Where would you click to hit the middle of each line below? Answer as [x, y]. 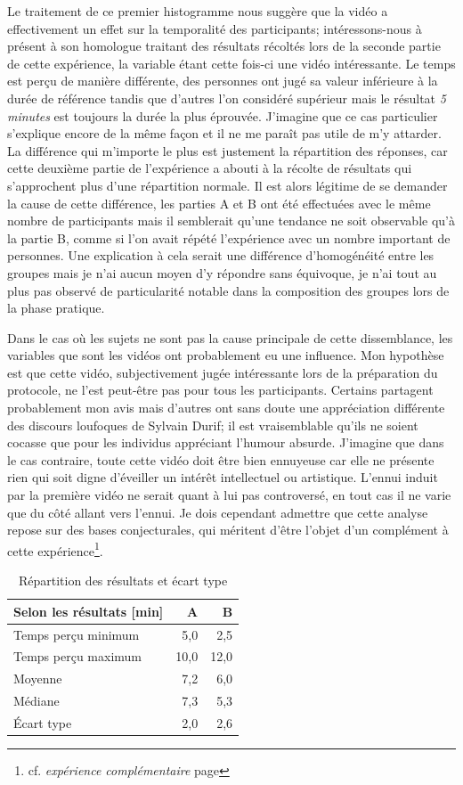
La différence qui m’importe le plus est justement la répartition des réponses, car [227, 150]
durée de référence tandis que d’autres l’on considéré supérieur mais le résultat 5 [227, 98]
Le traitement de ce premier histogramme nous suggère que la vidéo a [198, 11]
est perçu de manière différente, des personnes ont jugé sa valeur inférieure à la [223, 81]
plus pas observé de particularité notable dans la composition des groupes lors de [228, 290]
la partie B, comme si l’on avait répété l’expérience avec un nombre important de [229, 237]
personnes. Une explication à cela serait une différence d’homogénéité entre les [221, 255]
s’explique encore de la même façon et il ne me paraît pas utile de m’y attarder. [224, 133]
